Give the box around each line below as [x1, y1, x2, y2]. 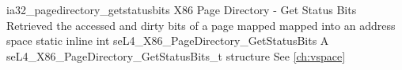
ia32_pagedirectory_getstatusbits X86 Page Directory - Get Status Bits [6, 2, 357, 17]
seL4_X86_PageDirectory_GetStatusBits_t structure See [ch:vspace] [6, 47, 346, 64]
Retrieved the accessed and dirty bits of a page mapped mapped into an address [6, 17, 396, 33]
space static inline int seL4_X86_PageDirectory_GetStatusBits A [6, 32, 329, 49]
